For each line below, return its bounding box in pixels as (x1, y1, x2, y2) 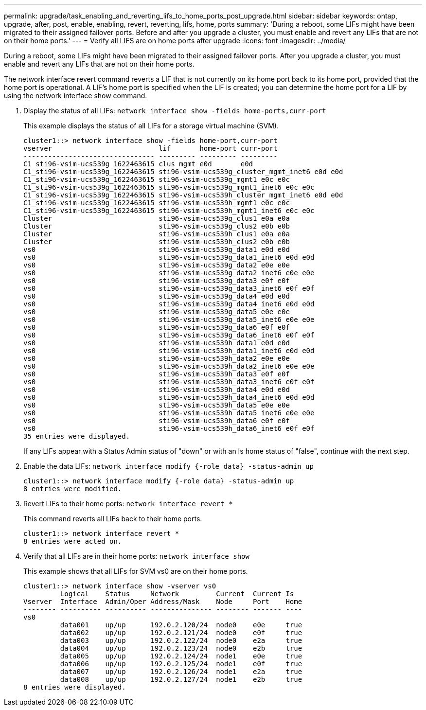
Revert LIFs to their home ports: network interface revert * (23, 499, 233, 508)
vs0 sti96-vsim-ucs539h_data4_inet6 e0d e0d (23, 393, 315, 401)
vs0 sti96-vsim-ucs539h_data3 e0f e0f (23, 370, 290, 378)
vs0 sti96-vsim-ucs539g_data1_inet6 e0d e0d (23, 253, 315, 261)
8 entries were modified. (23, 485, 122, 493)
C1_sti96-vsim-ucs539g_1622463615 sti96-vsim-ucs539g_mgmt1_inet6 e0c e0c (23, 183, 315, 191)
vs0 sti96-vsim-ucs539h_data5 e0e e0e (23, 401, 290, 409)
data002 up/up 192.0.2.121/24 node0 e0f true (60, 629, 302, 637)
